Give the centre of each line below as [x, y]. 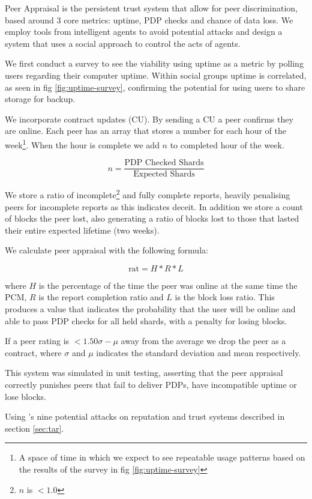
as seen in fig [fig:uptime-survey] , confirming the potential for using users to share [155, 87]
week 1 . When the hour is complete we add [82, 144]
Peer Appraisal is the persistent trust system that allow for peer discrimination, [151, 8]
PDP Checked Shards [164, 163]
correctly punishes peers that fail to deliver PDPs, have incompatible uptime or [151, 385]
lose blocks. [25, 396]
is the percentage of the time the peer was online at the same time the [168, 285]
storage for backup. [40, 99]
